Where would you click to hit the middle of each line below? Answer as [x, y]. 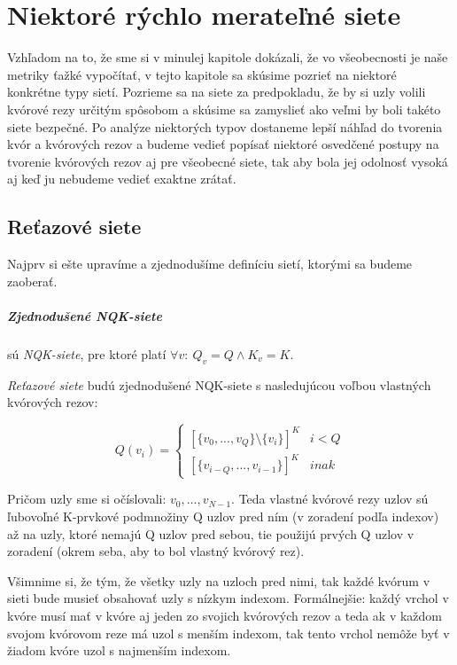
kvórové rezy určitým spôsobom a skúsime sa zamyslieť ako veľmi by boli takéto [224, 109]
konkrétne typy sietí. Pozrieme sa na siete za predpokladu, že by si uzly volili [217, 92]
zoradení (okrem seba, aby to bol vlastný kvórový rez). [156, 551]
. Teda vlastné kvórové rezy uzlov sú [330, 499]
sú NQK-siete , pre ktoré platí [87, 353]
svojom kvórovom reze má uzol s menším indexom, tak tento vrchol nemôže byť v [228, 633]
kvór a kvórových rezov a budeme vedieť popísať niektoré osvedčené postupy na [223, 144]
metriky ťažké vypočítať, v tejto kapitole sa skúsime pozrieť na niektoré [202, 74]
